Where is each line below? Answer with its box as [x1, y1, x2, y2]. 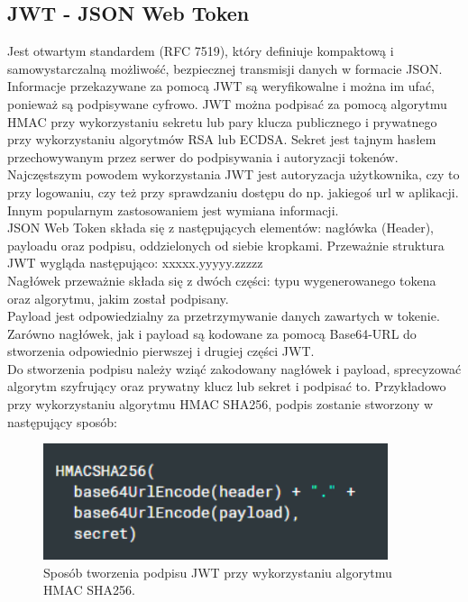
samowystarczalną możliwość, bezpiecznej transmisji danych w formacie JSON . [7, 59, 443, 78]
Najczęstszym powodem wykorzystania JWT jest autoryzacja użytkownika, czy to [7, 165, 460, 184]
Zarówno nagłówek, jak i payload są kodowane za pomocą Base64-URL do [7, 324, 417, 342]
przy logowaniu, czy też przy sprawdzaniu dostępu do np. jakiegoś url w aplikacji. [7, 182, 459, 201]
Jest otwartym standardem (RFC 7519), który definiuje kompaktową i [7, 41, 394, 60]
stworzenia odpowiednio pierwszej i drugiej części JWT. [7, 342, 315, 360]
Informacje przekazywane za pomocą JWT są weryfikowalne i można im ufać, [7, 77, 435, 96]
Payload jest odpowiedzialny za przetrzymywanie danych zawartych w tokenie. [7, 306, 440, 325]
